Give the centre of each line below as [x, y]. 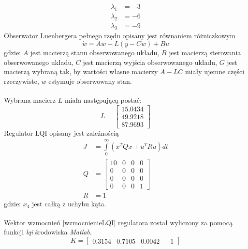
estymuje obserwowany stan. [90, 81]
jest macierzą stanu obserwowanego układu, [95, 53]
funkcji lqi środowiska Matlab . [48, 232]
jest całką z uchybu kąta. [69, 203]
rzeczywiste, [22, 81]
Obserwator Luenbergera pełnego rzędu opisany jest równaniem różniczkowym [120, 36]
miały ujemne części [215, 71]
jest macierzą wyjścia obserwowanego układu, [150, 62]
